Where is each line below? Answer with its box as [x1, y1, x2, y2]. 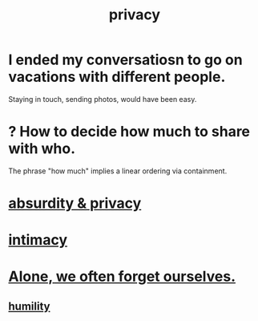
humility [8, 299, 50, 313]
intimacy [8, 231, 68, 250]
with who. [8, 140, 76, 158]
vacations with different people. [8, 68, 226, 86]
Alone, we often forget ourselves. [8, 267, 236, 286]
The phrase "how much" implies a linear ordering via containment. [8, 166, 228, 176]
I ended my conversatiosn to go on [8, 51, 243, 69]
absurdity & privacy [8, 194, 142, 213]
